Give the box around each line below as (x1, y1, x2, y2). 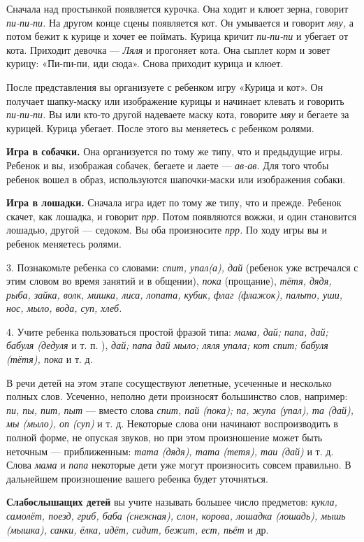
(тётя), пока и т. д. (6, 352, 93, 366)
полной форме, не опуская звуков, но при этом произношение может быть (6, 430, 323, 445)
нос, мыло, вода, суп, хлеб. (6, 301, 122, 315)
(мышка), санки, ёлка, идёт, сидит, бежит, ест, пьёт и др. (6, 522, 269, 536)
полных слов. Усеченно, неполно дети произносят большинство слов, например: (6, 389, 348, 404)
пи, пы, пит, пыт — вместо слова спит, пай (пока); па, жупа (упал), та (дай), (6, 402, 354, 417)
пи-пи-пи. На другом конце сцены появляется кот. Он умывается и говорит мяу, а (6, 15, 354, 29)
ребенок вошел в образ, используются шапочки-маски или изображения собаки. (6, 171, 346, 186)
